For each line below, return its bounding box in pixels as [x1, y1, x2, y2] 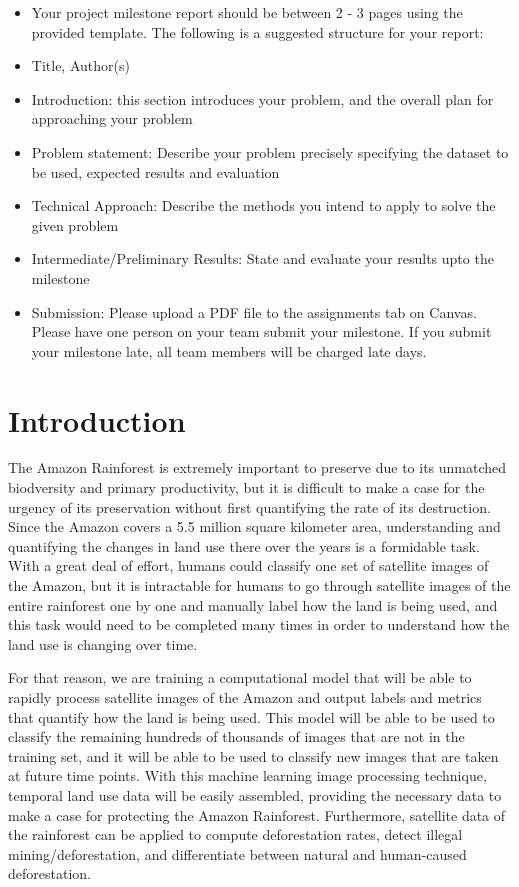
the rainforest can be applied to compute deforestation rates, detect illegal [8, 824, 463, 845]
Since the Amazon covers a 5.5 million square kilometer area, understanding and [8, 516, 501, 537]
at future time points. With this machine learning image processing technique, [8, 765, 487, 786]
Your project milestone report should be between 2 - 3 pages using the [31, 2, 463, 22]
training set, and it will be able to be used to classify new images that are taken [8, 745, 499, 766]
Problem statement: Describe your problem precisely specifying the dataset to [31, 141, 509, 162]
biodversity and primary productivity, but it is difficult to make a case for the [8, 477, 485, 498]
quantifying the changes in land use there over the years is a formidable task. [8, 535, 480, 556]
